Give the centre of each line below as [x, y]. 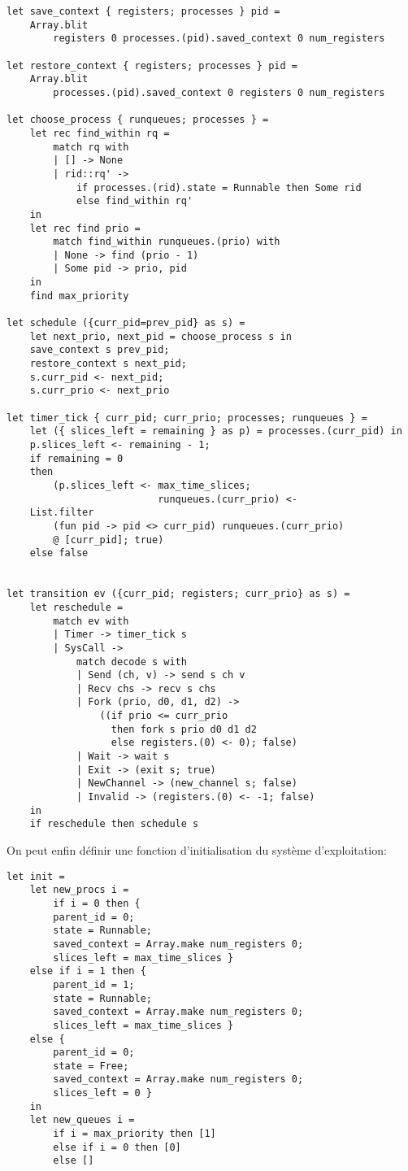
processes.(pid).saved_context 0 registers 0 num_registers [219, 92]
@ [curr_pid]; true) [109, 540]
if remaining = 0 [76, 458]
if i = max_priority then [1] [135, 1134]
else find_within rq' [135, 201]
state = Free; [91, 1066]
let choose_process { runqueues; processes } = [138, 120]
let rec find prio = [85, 228]
